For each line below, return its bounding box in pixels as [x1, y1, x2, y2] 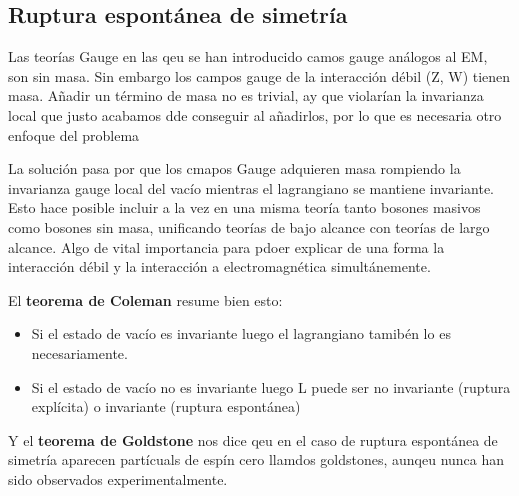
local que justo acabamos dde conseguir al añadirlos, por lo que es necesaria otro [8, 104, 502, 125]
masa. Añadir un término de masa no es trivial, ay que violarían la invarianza [8, 85, 484, 106]
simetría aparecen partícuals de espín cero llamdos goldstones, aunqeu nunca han [8, 449, 505, 470]
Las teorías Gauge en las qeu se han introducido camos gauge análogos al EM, [8, 46, 488, 67]
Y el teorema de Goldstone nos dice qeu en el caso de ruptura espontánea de [8, 429, 498, 450]
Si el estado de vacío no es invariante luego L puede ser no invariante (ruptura [31, 376, 511, 397]
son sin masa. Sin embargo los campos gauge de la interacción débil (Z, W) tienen [8, 65, 511, 86]
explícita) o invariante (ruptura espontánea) [31, 396, 301, 417]
